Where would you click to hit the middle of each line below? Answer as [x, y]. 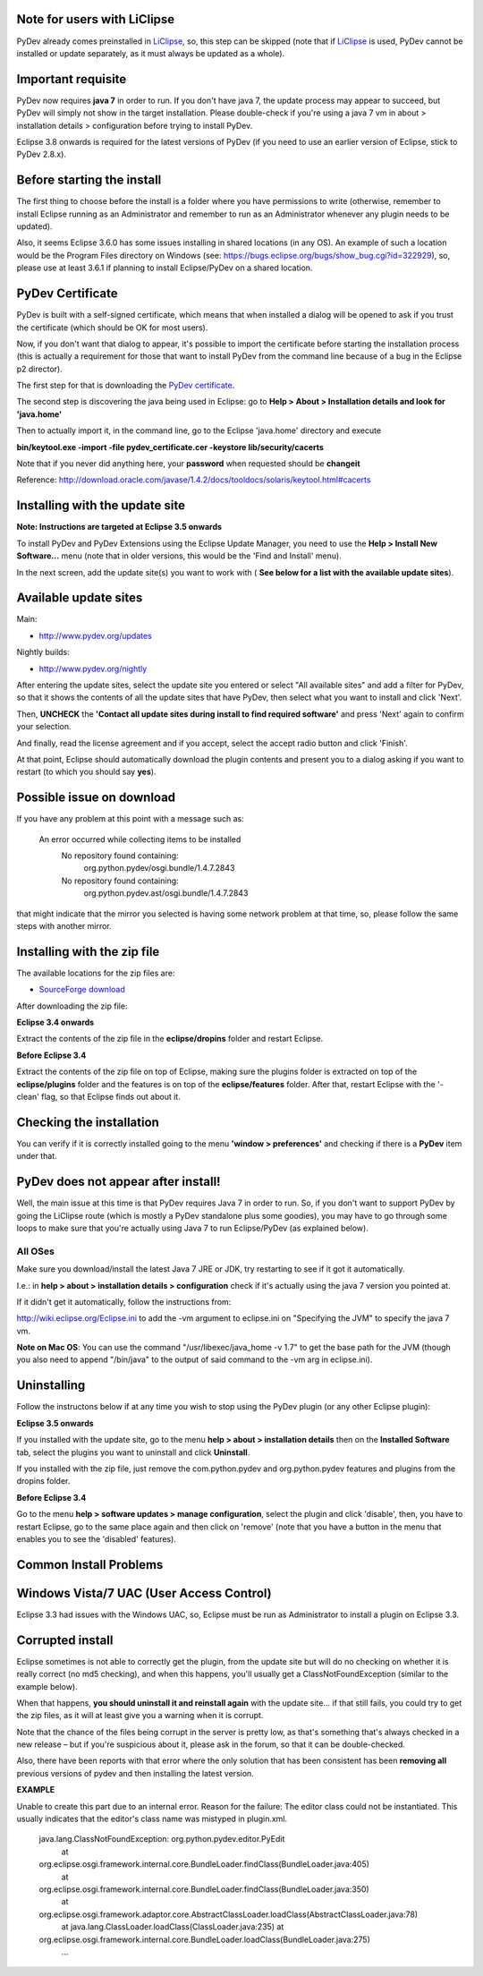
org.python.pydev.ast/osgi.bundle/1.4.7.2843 [166, 893]
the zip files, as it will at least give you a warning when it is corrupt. [140, 1716]
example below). [47, 1686]
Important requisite [72, 79]
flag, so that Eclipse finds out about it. [110, 1097]
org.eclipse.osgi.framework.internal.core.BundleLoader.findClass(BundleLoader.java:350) [204, 1889]
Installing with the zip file [88, 952]
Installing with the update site [101, 506]
